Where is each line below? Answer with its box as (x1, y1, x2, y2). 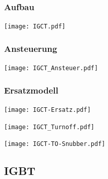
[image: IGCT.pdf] (4, 23, 66, 31)
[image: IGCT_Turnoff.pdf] (4, 123, 94, 131)
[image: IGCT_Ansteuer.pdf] (4, 65, 98, 72)
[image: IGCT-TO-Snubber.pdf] (4, 140, 105, 148)
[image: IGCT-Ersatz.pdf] (4, 106, 91, 113)
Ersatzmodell (4, 83, 59, 96)
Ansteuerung (4, 42, 58, 54)
